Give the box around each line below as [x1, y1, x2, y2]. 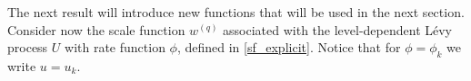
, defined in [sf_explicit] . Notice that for [176, 38, 401, 57]
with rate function [65, 38, 165, 57]
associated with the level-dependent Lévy [223, 20, 452, 39]
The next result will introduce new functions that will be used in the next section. [7, 3, 465, 21]
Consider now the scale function [7, 20, 185, 39]
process [7, 38, 48, 57]
